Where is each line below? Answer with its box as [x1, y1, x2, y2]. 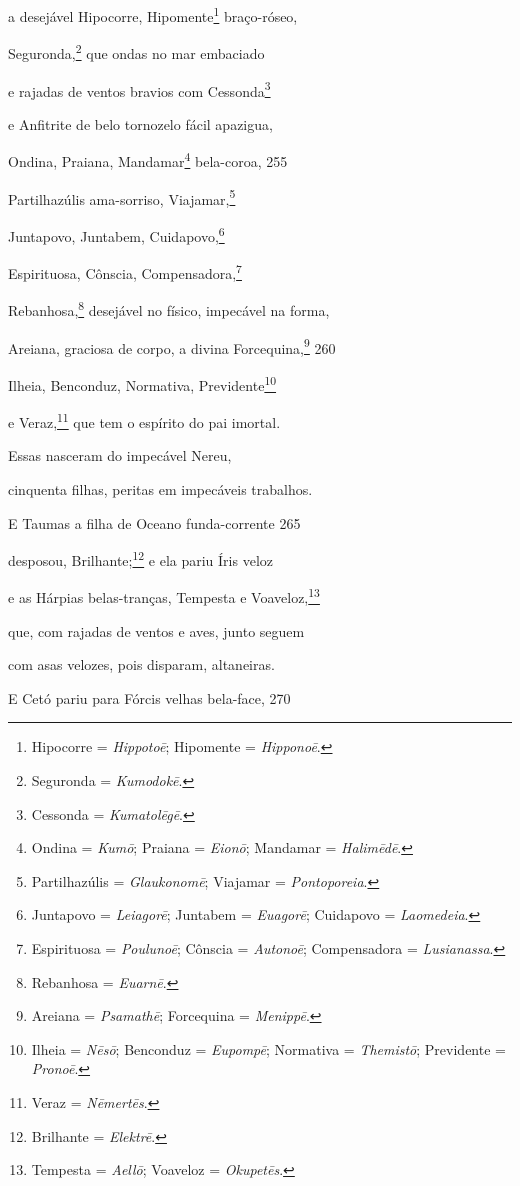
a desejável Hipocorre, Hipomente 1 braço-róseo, [8, 3, 298, 26]
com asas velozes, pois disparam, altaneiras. [8, 654, 275, 675]
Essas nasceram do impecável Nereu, [8, 445, 232, 466]
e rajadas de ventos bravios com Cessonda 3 [8, 77, 271, 101]
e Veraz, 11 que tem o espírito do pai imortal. [8, 409, 281, 432]
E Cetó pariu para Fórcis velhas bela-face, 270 [8, 687, 291, 708]
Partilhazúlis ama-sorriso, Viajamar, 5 [8, 185, 236, 209]
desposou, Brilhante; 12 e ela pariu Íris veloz [8, 547, 273, 570]
